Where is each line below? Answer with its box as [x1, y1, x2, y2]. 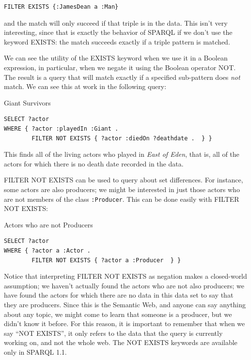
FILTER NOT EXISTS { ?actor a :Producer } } [31, 256, 181, 264]
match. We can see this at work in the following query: [4, 81, 167, 91]
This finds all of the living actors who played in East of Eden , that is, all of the [4, 149, 239, 159]
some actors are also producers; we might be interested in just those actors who [4, 184, 240, 194]
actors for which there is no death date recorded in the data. [4, 158, 184, 168]
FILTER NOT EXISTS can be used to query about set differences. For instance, [4, 175, 243, 185]
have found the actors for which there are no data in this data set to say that [4, 290, 234, 300]
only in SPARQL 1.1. [4, 346, 67, 357]
